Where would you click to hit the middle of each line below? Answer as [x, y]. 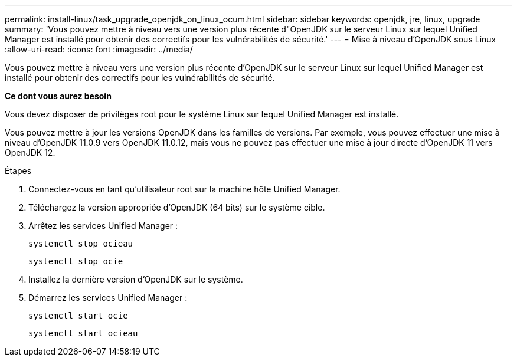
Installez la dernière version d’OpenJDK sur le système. [136, 279]
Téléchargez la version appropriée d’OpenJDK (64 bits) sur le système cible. [177, 207]
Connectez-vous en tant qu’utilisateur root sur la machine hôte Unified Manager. [184, 189]
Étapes [18, 171]
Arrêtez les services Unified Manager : [103, 226]
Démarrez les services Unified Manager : [108, 298]
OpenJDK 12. [30, 152]
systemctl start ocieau [83, 333]
